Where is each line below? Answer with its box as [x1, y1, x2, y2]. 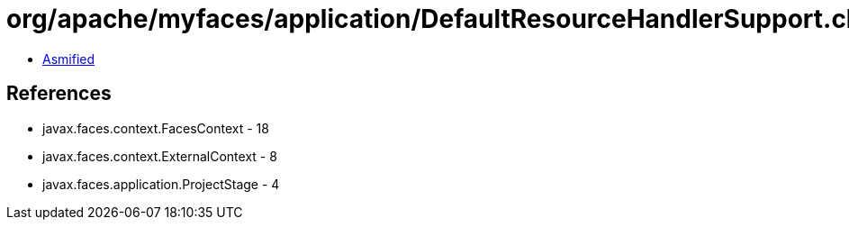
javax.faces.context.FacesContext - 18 [42, 120, 269, 136]
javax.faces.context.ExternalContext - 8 [42, 148, 277, 164]
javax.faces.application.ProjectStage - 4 [42, 176, 280, 192]
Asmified [42, 50, 95, 67]
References [6, 82, 112, 105]
